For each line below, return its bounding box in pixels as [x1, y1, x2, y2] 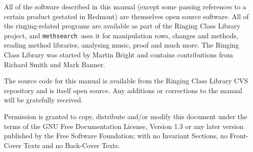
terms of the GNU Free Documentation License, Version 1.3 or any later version [4, 121, 244, 131]
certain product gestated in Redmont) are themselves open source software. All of [4, 11, 249, 21]
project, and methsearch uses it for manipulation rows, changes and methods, [4, 30, 238, 40]
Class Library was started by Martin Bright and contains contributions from [4, 50, 233, 60]
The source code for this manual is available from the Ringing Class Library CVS [4, 76, 248, 86]
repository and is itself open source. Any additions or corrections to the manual [4, 85, 242, 95]
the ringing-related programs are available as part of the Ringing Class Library [4, 21, 241, 31]
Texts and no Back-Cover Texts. [23, 140, 120, 150]
